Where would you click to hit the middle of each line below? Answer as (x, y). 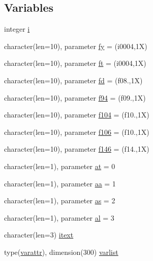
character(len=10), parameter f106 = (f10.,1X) (77, 132)
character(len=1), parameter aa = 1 (60, 183)
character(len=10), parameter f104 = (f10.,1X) (77, 115)
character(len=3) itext (39, 235)
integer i (17, 29)
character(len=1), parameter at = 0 (60, 166)
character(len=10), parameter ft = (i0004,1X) (75, 63)
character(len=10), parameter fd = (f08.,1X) (73, 80)
